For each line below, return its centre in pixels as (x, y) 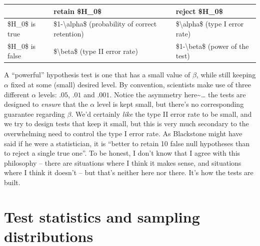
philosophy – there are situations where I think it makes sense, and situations (123, 162)
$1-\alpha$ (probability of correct (105, 24)
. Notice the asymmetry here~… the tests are (178, 94)
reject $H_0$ (199, 11)
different (17, 94)
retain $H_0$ (78, 11)
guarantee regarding (34, 114)
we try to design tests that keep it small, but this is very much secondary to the (126, 123)
